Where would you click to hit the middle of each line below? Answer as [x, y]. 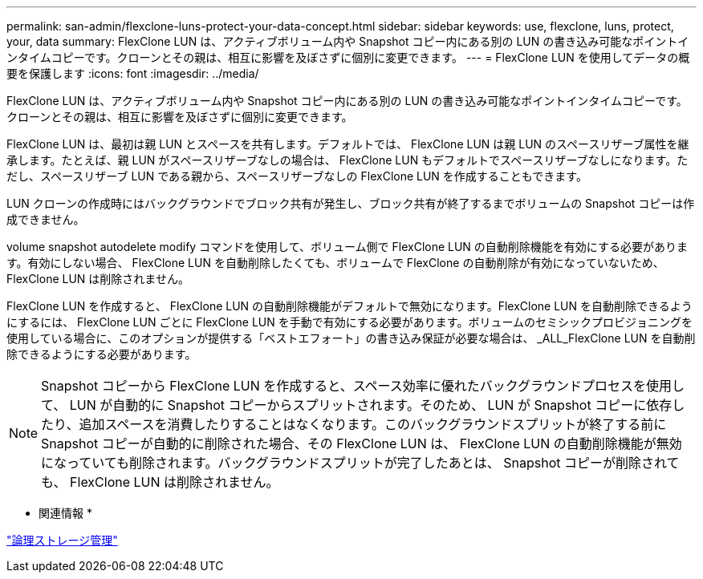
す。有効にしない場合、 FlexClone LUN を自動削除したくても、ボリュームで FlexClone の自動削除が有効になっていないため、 [335, 263]
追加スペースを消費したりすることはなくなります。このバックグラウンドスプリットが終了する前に [373, 424]
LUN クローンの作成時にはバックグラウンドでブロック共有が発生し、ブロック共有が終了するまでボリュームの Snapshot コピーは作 [351, 203]
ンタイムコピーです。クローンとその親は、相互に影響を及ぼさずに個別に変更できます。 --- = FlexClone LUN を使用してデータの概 [348, 57]
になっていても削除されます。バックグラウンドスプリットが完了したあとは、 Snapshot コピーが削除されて [360, 463]
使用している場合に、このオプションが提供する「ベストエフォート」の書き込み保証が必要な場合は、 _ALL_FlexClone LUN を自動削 [351, 338]
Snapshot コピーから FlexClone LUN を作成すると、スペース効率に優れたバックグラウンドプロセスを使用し [363, 386]
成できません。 [46, 219]
